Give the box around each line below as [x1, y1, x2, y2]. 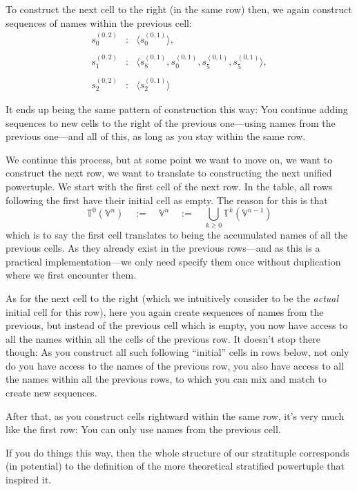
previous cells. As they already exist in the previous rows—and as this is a [6, 241, 320, 255]
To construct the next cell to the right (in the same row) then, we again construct [6, 2, 352, 16]
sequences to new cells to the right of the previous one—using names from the [6, 115, 336, 130]
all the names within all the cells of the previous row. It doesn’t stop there [6, 331, 320, 345]
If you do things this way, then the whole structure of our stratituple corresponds [6, 445, 349, 459]
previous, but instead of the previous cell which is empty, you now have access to [6, 318, 348, 332]
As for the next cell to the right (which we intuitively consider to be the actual [6, 290, 339, 305]
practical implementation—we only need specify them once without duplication [6, 254, 341, 268]
